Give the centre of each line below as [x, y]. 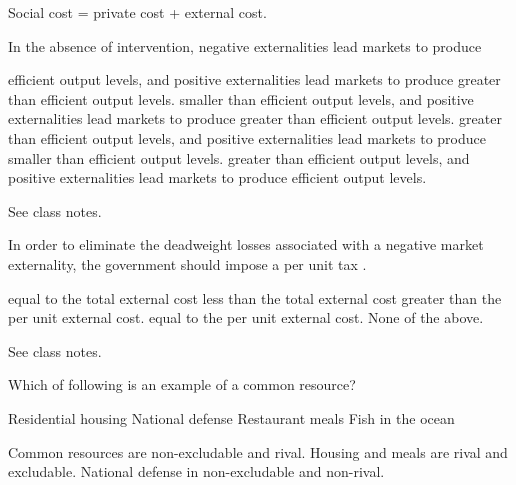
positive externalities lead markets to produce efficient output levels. [217, 177]
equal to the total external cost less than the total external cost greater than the [255, 297]
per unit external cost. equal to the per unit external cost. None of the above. [246, 317]
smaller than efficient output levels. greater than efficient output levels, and [239, 157]
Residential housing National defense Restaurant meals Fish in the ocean [231, 417]
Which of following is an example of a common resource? [182, 384]
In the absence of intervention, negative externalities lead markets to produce [245, 45]
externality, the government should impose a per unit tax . [187, 263]
